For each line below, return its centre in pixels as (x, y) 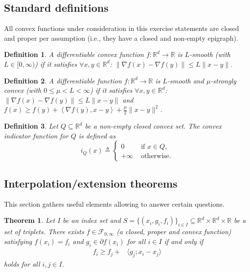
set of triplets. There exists (44, 231)
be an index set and (92, 220)
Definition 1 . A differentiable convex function (74, 54)
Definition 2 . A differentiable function (63, 80)
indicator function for (36, 135)
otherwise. (156, 156)
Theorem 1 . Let (30, 220)
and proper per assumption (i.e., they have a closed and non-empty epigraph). (121, 38)
